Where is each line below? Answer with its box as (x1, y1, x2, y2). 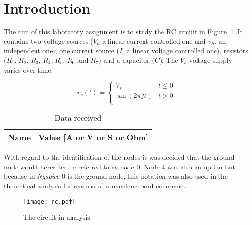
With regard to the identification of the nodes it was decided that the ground (4, 152, 234, 162)
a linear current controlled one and (102, 36, 206, 46)
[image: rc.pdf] (23, 198, 76, 205)
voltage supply (189, 55, 233, 65)
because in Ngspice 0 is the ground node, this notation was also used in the (4, 171, 228, 181)
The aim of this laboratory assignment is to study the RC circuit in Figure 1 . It (4, 26, 243, 37)
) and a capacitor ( (98, 55, 155, 65)
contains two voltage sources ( (4, 36, 93, 46)
